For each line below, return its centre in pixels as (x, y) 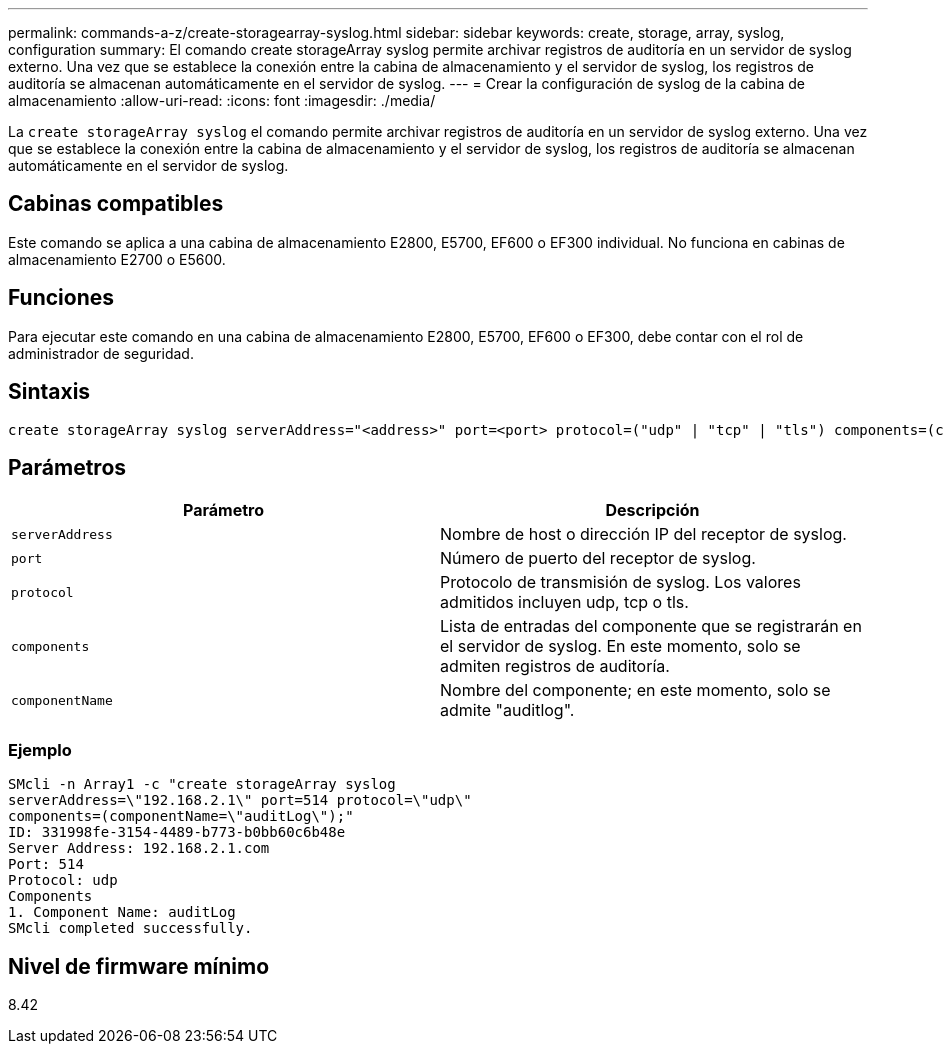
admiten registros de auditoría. (555, 666)
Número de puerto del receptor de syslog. (598, 558)
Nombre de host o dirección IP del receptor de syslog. (643, 534)
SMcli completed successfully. (130, 928)
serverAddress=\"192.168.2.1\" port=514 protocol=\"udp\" (240, 800)
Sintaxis (49, 392)
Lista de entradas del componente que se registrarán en (651, 626)
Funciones (61, 298)
